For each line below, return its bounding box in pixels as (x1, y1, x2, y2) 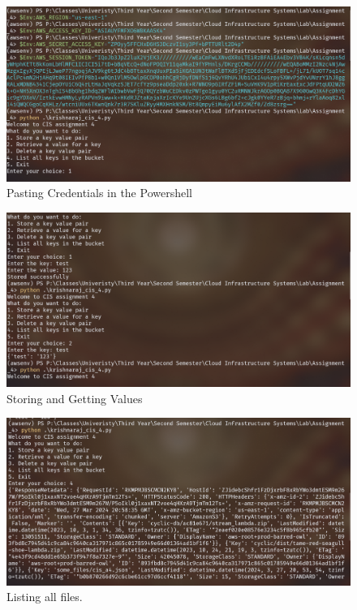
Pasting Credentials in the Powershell (6, 184, 192, 201)
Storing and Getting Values (6, 389, 143, 406)
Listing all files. (6, 588, 83, 605)
